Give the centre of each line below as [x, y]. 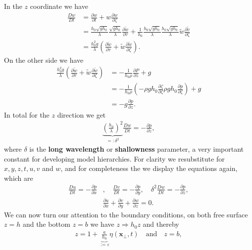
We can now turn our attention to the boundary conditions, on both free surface [126, 214]
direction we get [81, 114]
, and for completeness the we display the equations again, [149, 168]
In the [13, 6]
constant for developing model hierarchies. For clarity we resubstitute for [114, 158]
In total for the [27, 114]
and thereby [161, 224]
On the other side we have [44, 60]
